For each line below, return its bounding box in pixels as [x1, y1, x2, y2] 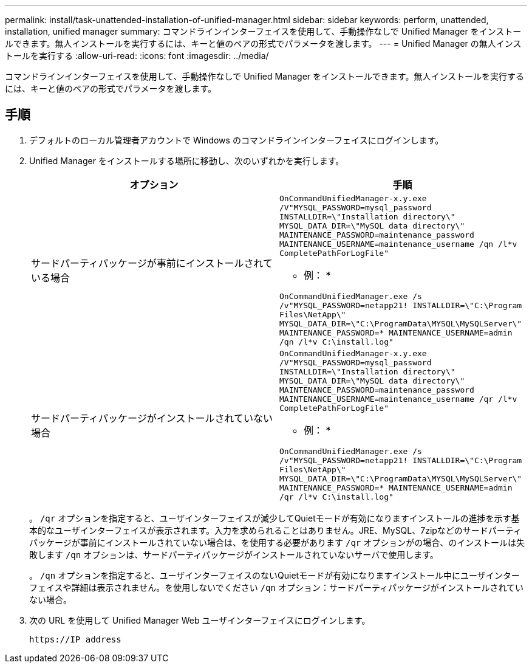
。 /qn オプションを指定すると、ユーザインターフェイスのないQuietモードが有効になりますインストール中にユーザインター [29, 570, 520, 580]
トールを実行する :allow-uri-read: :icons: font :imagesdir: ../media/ [5, 50, 269, 61]
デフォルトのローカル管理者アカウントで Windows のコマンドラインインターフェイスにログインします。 [29, 134, 444, 145]
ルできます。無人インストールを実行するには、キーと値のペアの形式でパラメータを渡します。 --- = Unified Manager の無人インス [5, 38, 522, 49]
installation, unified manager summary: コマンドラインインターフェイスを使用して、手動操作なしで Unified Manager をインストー [5, 26, 522, 36]
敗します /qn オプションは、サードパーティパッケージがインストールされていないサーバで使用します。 [29, 549, 438, 560]
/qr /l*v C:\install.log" [279, 492, 394, 501]
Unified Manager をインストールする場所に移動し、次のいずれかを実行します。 [29, 155, 344, 166]
